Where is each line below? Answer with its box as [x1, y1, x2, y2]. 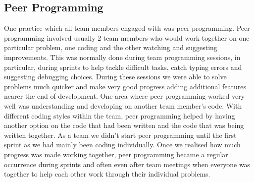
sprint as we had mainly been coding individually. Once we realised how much [4, 139, 241, 150]
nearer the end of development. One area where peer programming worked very [4, 91, 245, 101]
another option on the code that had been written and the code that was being [4, 120, 244, 130]
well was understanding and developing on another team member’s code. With [4, 100, 242, 111]
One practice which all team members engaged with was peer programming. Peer [4, 23, 250, 33]
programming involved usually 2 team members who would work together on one [4, 32, 250, 43]
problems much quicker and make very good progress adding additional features [4, 81, 247, 91]
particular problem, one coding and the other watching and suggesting [4, 42, 217, 53]
